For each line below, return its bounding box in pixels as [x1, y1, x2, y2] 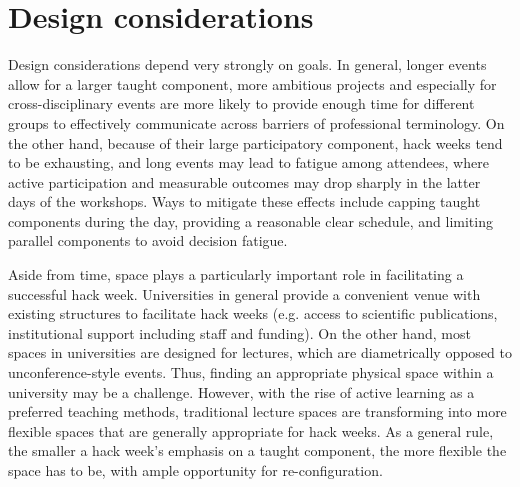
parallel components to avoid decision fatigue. [8, 230, 288, 251]
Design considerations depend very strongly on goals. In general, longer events [8, 54, 487, 75]
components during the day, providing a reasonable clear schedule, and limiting [8, 210, 493, 231]
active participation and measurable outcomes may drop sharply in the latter [8, 171, 481, 192]
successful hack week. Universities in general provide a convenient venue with [8, 283, 481, 304]
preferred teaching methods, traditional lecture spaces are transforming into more [8, 401, 507, 422]
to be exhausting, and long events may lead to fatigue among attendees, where [8, 152, 489, 173]
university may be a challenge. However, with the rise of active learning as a [8, 381, 475, 402]
